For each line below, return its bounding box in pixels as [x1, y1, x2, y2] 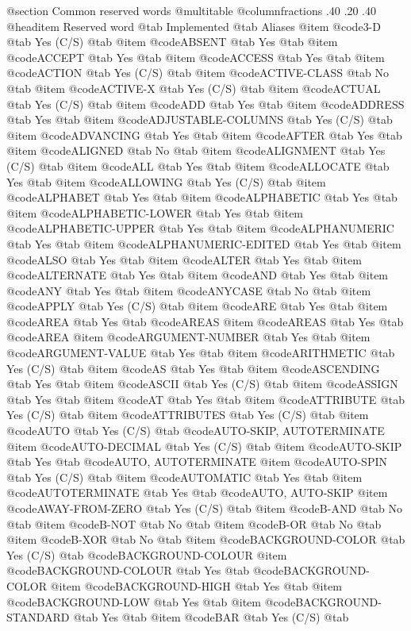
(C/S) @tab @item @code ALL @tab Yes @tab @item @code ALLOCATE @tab [6, 157, 390, 174]
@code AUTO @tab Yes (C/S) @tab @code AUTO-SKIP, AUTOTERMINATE [6, 422, 385, 439]
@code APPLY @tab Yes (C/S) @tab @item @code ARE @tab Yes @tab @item [6, 298, 388, 314]
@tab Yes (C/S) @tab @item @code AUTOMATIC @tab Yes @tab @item [6, 468, 363, 485]
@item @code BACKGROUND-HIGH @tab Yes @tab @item [50, 577, 342, 594]
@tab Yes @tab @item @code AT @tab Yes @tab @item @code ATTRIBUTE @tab [6, 391, 405, 407]
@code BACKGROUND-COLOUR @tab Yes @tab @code [6, 562, 284, 579]
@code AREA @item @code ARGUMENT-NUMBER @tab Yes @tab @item [6, 329, 371, 345]
